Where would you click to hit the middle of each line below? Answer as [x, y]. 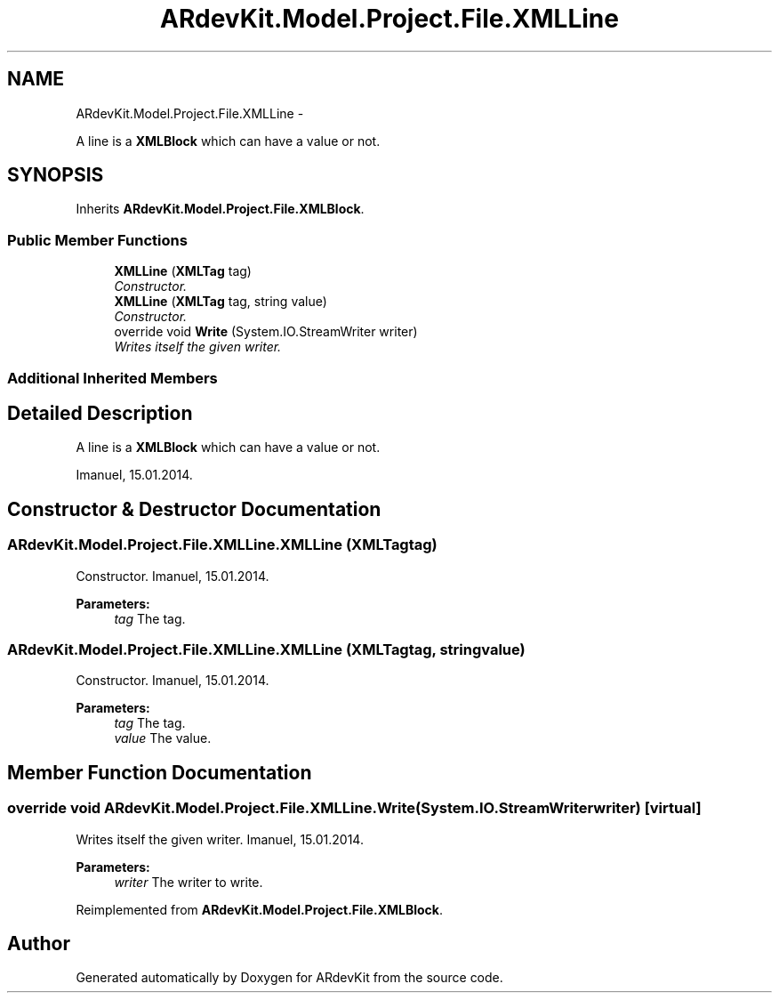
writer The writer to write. [189, 882]
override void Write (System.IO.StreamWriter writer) [266, 332]
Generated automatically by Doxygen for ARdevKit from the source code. [289, 978]
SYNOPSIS [56, 175]
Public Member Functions [97, 240]
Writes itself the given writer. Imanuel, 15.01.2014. [220, 839]
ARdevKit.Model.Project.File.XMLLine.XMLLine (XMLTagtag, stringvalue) [266, 649]
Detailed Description [100, 413]
